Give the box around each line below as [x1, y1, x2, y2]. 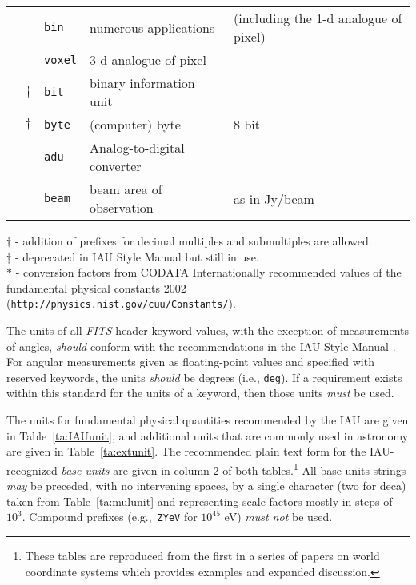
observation [90, 198, 154, 217]
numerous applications [90, 18, 215, 37]
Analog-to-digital [90, 138, 185, 157]
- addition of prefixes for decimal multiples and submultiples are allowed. [14, 233, 372, 249]
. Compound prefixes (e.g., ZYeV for [22, 508, 198, 525]
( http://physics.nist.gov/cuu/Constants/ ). [6, 295, 236, 312]
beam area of [90, 180, 162, 198]
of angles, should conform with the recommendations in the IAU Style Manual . [6, 337, 396, 354]
